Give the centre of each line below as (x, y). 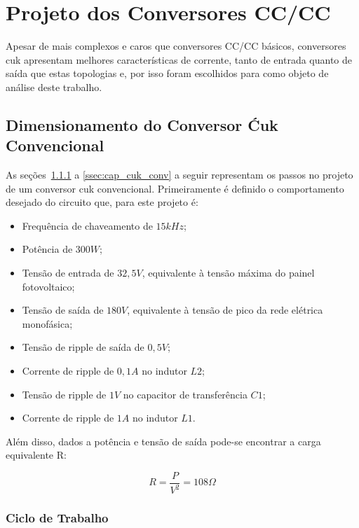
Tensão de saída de (63, 310)
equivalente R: (36, 455)
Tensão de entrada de (68, 273)
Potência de (47, 249)
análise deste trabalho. (54, 86)
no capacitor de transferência (185, 394)
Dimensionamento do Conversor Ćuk (142, 124)
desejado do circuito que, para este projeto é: (102, 202)
